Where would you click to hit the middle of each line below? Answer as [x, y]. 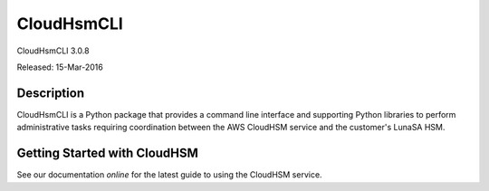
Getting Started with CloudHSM [108, 153]
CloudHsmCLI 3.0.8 [53, 51]
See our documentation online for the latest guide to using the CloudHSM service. [169, 175]
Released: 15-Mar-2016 [60, 67]
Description [51, 93]
